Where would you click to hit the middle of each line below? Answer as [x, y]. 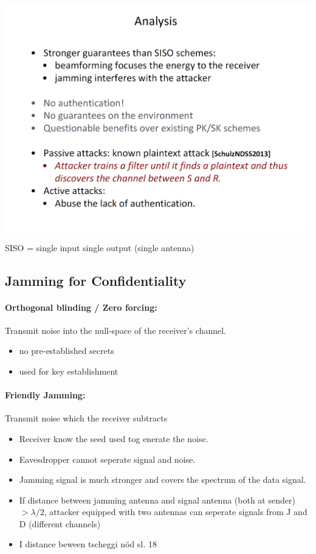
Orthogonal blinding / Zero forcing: [81, 307]
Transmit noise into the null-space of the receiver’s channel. [116, 330]
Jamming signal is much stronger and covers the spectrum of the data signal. [163, 480]
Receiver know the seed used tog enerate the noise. [114, 438]
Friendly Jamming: [45, 395]
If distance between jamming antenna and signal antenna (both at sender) [157, 500]
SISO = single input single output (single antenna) [100, 247]
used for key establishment [69, 371]
